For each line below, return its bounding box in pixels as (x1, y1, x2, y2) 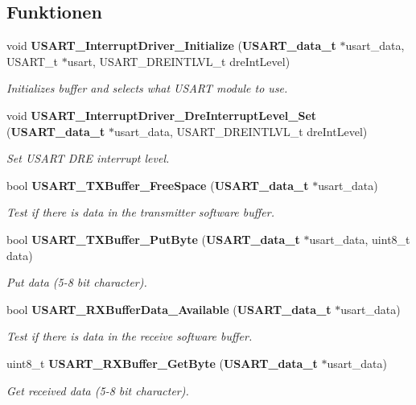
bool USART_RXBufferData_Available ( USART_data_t (6, 300, 332, 317)
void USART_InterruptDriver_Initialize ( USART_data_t (6, 37, 336, 54)
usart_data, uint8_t (309, 230, 410, 247)
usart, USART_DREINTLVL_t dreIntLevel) (67, 52, 290, 69)
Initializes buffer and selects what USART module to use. (6, 80, 288, 97)
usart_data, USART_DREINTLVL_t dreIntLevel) (114, 122, 368, 139)
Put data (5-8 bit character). (6, 274, 147, 291)
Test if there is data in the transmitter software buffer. (6, 204, 274, 221)
